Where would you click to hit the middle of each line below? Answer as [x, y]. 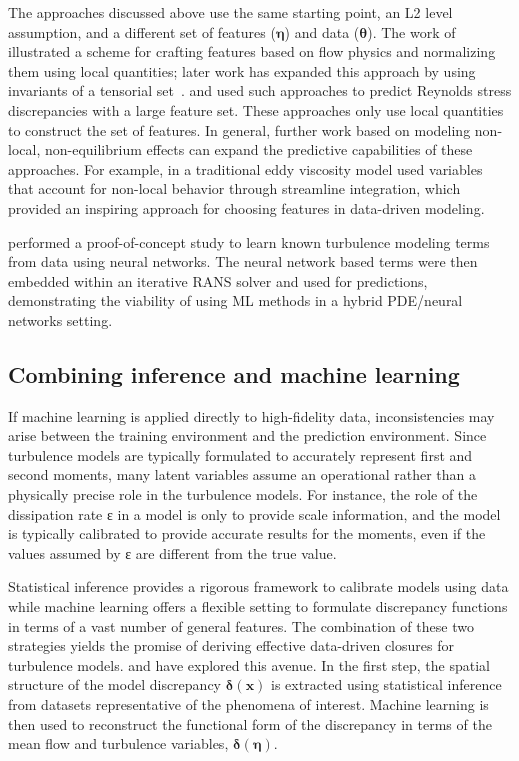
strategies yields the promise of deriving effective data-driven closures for [231, 645]
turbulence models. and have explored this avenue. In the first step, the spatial [249, 664]
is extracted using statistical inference [386, 684]
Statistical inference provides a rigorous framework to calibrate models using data [258, 586]
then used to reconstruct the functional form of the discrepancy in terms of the [250, 723]
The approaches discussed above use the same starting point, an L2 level [230, 12]
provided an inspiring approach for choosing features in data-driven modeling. [246, 207]
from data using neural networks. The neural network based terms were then [243, 261]
